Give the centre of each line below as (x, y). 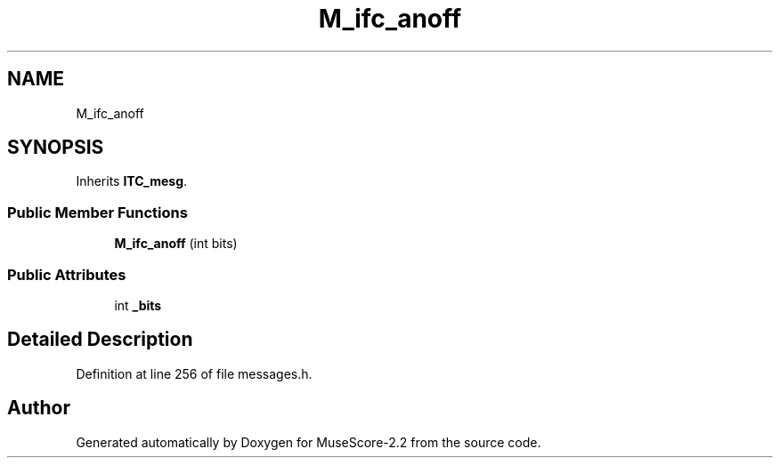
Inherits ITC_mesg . (132, 181)
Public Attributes (67, 274)
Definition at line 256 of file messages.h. (194, 373)
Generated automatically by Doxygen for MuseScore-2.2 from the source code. (309, 442)
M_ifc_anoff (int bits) (176, 244)
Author (39, 408)
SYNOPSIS (56, 148)
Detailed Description (100, 340)
